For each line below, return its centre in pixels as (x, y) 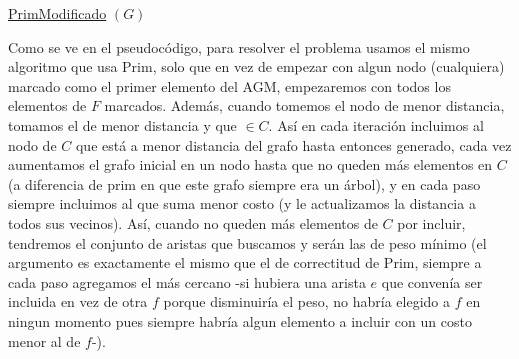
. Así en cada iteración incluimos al (376, 124)
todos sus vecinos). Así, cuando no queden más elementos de (193, 222)
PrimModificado (57, 13)
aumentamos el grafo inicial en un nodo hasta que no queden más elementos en (250, 164)
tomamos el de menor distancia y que (122, 124)
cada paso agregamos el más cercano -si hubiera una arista (187, 281)
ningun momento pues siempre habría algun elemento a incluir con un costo (240, 320)
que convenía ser (432, 281)
